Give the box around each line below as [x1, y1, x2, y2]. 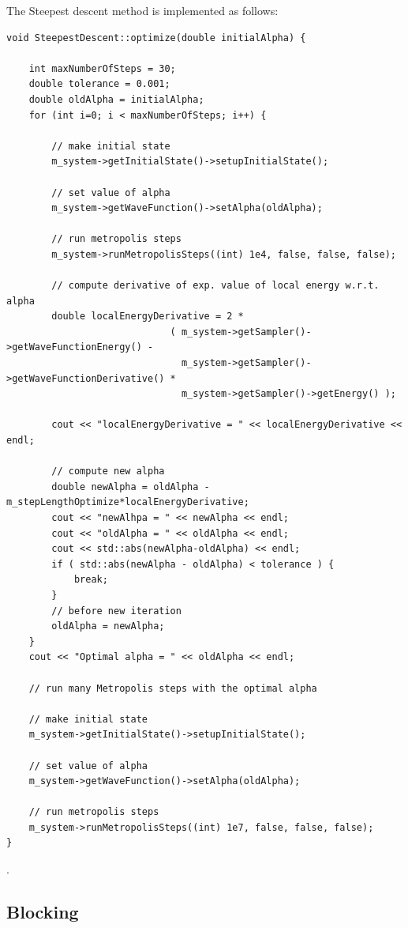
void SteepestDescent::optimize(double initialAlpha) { [6, 32, 306, 43]
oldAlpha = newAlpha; [51, 621, 165, 632]
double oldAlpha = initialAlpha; [28, 93, 204, 105]
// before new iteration [51, 605, 182, 617]
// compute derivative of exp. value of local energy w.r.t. [51, 280, 380, 292]
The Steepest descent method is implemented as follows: [6, 2, 279, 18]
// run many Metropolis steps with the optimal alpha [28, 682, 317, 694]
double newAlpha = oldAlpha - [51, 481, 210, 492]
